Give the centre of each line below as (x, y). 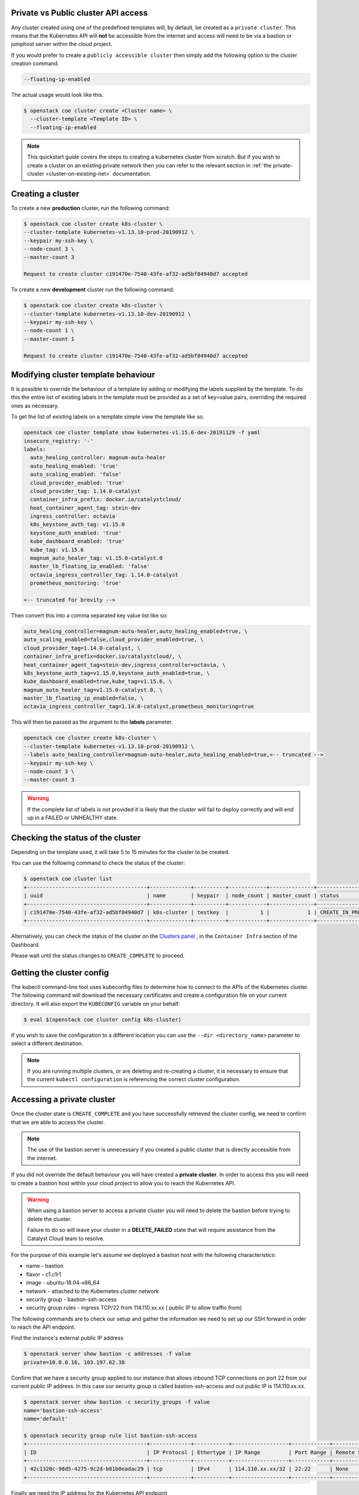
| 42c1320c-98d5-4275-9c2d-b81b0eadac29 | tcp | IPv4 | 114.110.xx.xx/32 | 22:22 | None (186, 1469)
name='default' (46, 1419)
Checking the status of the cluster (76, 837)
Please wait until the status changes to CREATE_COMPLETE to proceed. (98, 956)
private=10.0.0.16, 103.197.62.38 (74, 1362)
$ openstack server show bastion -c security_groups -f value (117, 1402)
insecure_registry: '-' (59, 441)
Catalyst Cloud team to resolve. (66, 1238)
